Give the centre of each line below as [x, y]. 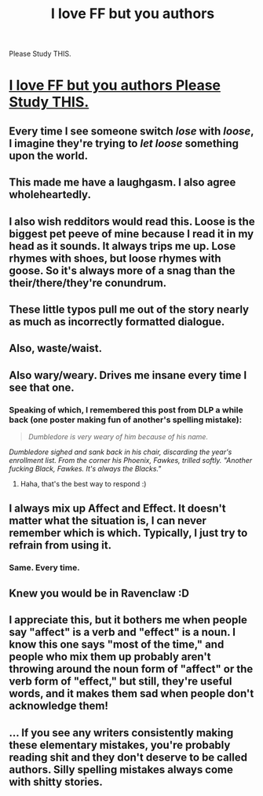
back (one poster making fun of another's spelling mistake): [126, 420]
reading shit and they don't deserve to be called [128, 757]
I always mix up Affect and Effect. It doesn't [117, 509]
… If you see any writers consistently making [121, 733]
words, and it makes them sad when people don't [131, 693]
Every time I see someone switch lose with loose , [131, 131]
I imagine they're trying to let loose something [124, 143]
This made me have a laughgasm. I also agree [122, 183]
